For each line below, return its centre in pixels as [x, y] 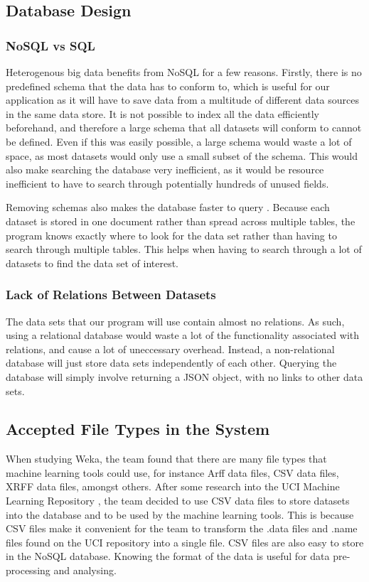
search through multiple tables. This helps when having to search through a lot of [184, 249]
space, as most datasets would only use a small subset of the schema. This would [182, 155]
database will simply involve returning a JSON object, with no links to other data [184, 376]
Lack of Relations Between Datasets [111, 295]
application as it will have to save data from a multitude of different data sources [183, 100]
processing [28, 570]
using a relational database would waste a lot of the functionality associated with [183, 335]
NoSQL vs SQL [50, 45]
